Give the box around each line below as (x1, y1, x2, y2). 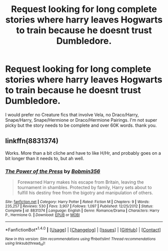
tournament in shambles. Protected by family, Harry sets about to (17, 185, 152, 191)
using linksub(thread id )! (5, 241, 45, 247)
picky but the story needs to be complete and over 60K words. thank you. (5, 122, 157, 128)
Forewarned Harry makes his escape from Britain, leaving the (17, 179, 144, 185)
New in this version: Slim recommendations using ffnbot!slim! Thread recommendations (5, 236, 156, 242)
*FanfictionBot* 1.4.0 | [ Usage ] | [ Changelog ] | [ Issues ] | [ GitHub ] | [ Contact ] (5, 226, 161, 233)
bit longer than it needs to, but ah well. (5, 155, 84, 161)
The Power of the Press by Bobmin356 (5, 168, 100, 175)
